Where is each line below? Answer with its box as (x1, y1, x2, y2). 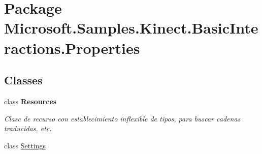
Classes (4, 72, 43, 88)
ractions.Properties (4, 37, 140, 58)
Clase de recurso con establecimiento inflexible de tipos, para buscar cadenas (4, 113, 241, 124)
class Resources (4, 96, 57, 106)
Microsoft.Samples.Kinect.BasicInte (4, 17, 258, 38)
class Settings (4, 140, 46, 150)
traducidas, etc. (4, 123, 52, 134)
